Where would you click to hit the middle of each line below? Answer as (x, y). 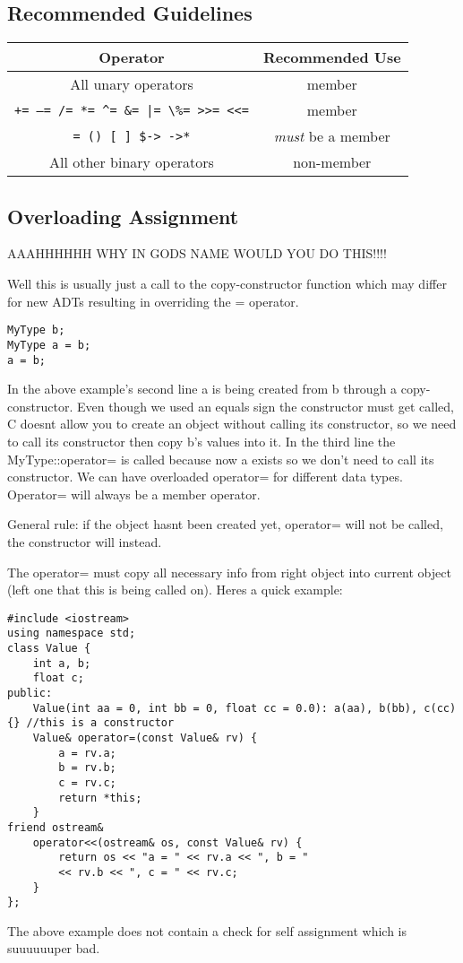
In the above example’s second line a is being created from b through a (202, 389)
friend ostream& (56, 827)
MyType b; (36, 330)
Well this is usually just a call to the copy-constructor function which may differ (227, 283)
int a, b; (62, 663)
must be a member (332, 136)
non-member (332, 162)
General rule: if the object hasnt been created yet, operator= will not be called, (225, 524)
